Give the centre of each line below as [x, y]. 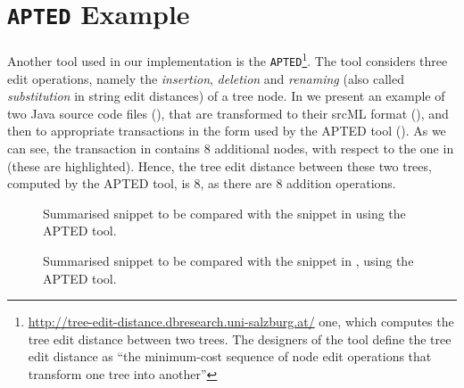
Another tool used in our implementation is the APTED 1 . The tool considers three [228, 59]
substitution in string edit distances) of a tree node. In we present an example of [226, 96]
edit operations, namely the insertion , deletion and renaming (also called [206, 78]
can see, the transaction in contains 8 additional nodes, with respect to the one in [231, 148]
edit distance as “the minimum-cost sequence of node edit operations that [230, 356]
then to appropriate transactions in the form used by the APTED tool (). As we [227, 131]
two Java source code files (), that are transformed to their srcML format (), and [228, 113]
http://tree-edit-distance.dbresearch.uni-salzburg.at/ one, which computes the [241, 322]
